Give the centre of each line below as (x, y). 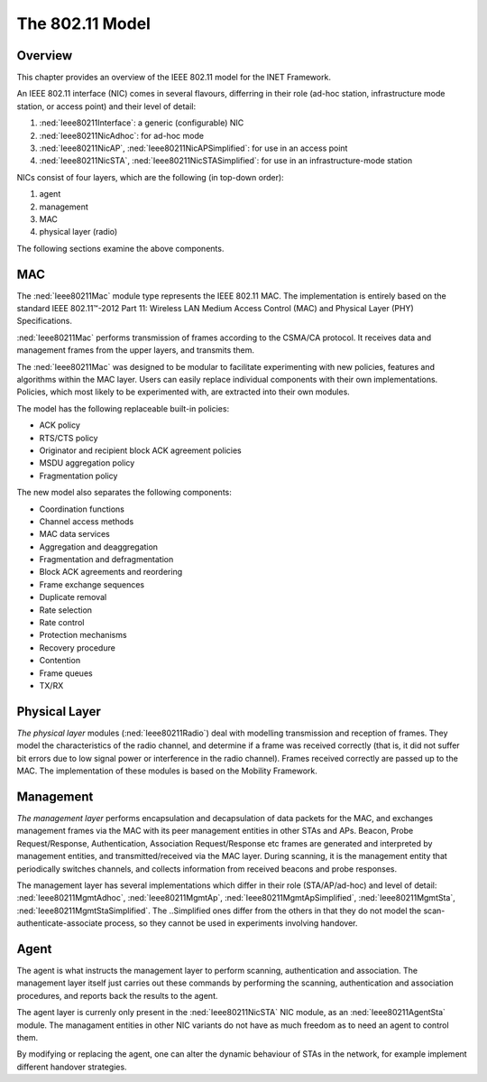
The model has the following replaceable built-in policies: (123, 408)
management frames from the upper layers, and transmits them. (136, 350)
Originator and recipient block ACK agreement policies (141, 450)
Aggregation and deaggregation (98, 547)
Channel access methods (87, 521)
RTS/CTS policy (69, 438)
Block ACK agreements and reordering (111, 572)
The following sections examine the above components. (120, 248)
